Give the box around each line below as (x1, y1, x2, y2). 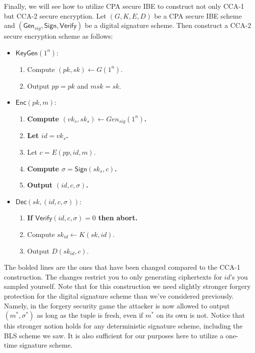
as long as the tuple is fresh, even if (37, 310, 143, 320)
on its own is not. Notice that (156, 310, 245, 320)
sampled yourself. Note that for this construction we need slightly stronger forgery (4, 281, 251, 291)
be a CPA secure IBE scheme (154, 10, 242, 21)
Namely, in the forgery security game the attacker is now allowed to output (4, 300, 230, 310)
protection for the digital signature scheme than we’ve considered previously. (4, 290, 234, 301)
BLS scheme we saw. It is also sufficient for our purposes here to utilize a (4, 330, 224, 340)
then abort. (98, 212, 138, 223)
